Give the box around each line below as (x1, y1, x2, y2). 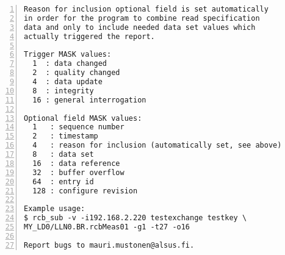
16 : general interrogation (32, 95, 146, 104)
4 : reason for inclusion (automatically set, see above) (32, 141, 282, 150)
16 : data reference (32, 159, 120, 168)
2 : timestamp (32, 132, 98, 141)
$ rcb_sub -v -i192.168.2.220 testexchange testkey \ (24, 214, 247, 223)
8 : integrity (32, 86, 94, 95)
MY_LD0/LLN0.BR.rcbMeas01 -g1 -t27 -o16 (24, 223, 190, 231)
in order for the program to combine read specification (24, 13, 260, 23)
